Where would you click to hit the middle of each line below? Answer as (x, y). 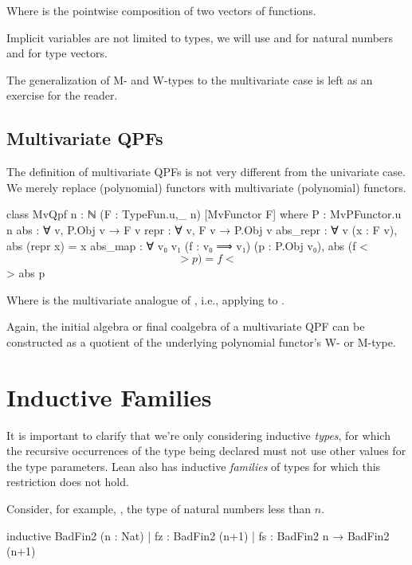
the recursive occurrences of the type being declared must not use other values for (206, 451)
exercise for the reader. (62, 95)
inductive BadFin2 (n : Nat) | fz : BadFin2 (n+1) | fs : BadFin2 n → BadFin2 (198, 535)
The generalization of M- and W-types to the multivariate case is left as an (190, 79)
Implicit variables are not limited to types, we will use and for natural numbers (200, 37)
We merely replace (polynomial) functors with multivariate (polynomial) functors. (206, 187)
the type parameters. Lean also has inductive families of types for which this (194, 466)
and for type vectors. (57, 53)
